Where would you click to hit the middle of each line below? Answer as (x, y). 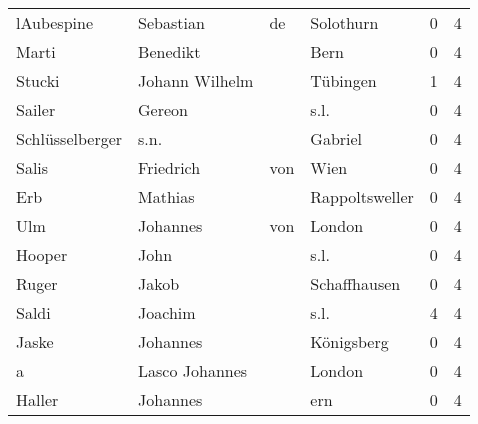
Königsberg (349, 341)
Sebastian (171, 22)
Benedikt (169, 51)
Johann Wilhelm (196, 80)
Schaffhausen (355, 283)
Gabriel (336, 138)
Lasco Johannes (193, 370)
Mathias (166, 196)
